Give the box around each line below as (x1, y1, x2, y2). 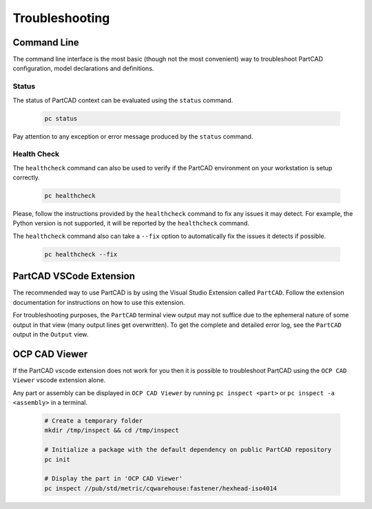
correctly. (12, 173, 41, 182)
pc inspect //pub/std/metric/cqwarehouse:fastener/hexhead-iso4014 (44, 484, 278, 492)
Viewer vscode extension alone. (12, 376, 106, 384)
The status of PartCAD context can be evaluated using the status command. (12, 96, 234, 104)
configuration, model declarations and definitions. (12, 64, 154, 72)
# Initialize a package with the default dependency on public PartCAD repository (44, 446, 332, 454)
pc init (44, 455, 70, 463)
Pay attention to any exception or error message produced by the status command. (12, 132, 254, 141)
